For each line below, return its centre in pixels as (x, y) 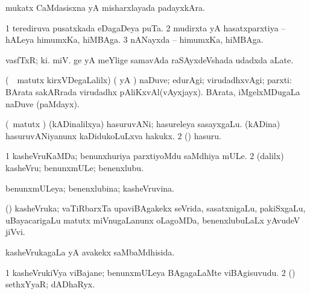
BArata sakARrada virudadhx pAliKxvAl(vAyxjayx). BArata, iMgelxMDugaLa (153, 91)
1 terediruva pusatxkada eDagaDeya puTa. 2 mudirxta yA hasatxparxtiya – (146, 27)
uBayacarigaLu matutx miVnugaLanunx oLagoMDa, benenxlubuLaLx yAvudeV (153, 220)
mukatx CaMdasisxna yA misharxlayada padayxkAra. (105, 7)
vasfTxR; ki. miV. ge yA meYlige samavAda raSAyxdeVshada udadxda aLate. (150, 59)
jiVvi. (15, 232)
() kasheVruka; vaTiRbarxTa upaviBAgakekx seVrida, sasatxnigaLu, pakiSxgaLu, (156, 208)
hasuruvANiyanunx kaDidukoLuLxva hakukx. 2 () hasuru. (113, 135)
